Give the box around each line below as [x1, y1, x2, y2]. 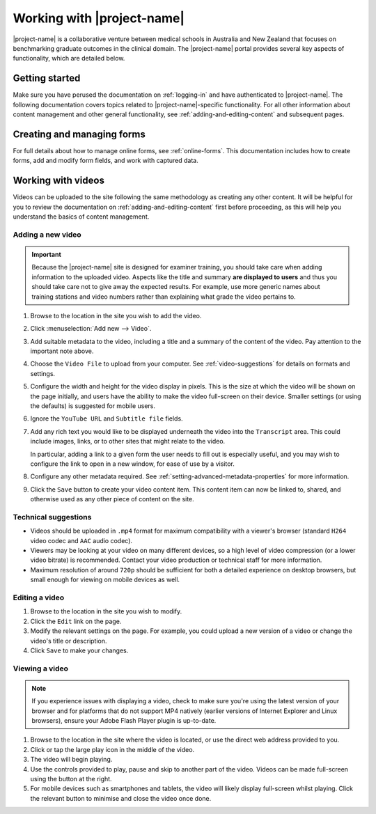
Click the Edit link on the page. [30, 617, 122, 625]
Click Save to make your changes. [30, 646, 129, 655]
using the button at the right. [30, 775, 112, 783]
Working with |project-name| [13, 10, 185, 26]
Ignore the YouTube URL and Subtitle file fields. [30, 414, 184, 423]
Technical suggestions [13, 512, 92, 522]
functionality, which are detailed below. [13, 54, 125, 63]
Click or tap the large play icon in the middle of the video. [30, 745, 195, 753]
